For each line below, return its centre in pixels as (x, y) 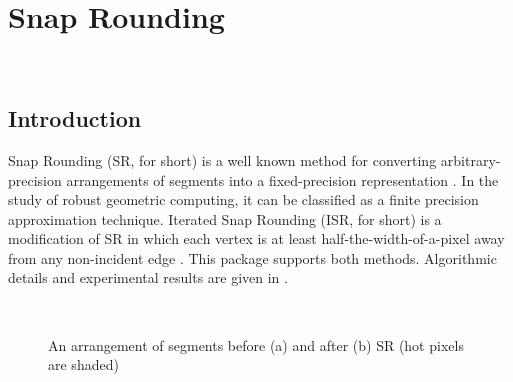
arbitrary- (470, 159)
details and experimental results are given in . (148, 277)
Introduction (75, 118)
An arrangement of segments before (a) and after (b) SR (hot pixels (256, 344)
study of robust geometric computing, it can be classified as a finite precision (243, 199)
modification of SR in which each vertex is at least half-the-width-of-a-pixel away (256, 238)
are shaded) (83, 364)
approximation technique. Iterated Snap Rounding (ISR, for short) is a (225, 218)
